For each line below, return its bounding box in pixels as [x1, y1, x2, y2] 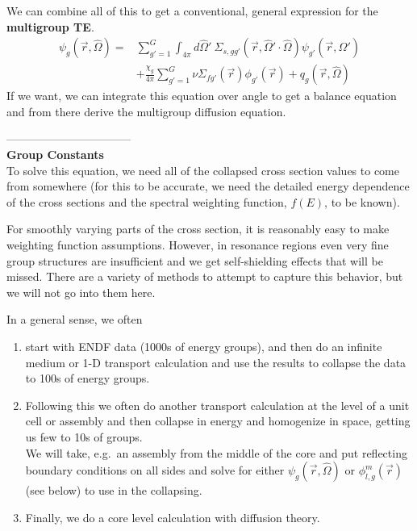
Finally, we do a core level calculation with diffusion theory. [25, 508, 320, 525]
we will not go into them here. [6, 283, 156, 300]
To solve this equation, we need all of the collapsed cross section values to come [6, 161, 399, 178]
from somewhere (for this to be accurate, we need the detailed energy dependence [6, 178, 410, 194]
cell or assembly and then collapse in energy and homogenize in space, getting [25, 412, 411, 429]
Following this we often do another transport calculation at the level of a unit [25, 396, 410, 413]
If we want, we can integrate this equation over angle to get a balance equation [6, 87, 397, 104]
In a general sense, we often [6, 311, 143, 328]
